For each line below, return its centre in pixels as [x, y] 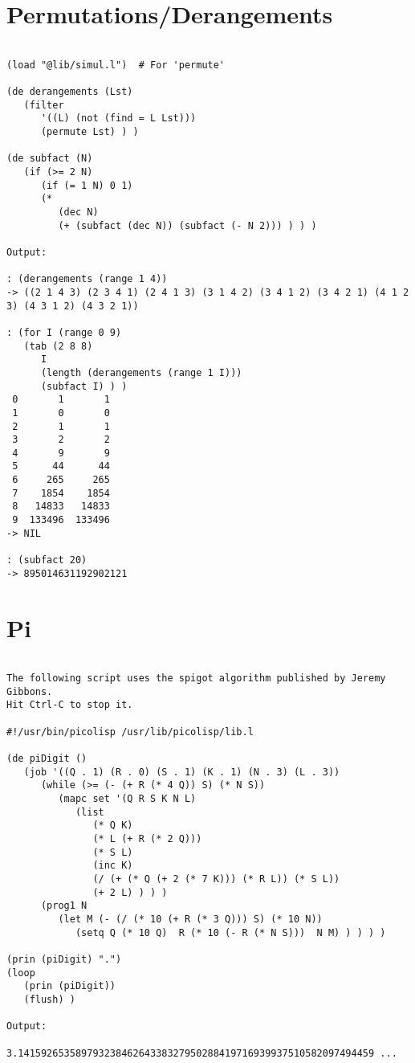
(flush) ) [49, 999]
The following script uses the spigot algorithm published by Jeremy [196, 679]
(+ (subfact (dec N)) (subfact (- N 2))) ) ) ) [187, 225]
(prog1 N [64, 906]
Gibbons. [30, 691]
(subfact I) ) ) [84, 386]
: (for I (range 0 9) [64, 332]
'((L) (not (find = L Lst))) [118, 119]
